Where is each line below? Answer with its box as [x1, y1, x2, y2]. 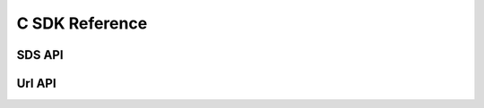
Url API [16, 76, 57, 91]
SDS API [16, 47, 64, 62]
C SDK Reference [16, 13, 148, 33]
